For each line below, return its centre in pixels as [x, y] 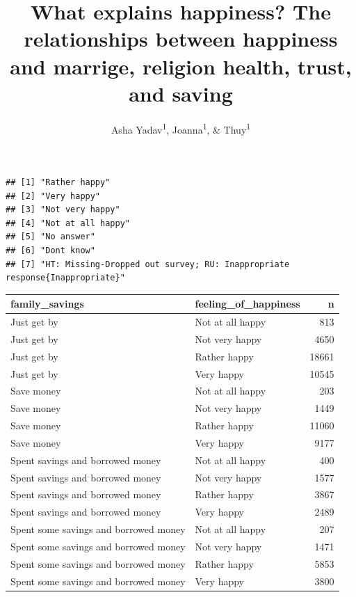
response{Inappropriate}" [65, 278]
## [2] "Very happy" [53, 196]
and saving [181, 93]
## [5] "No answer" [50, 237]
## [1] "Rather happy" [58, 182]
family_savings [47, 304]
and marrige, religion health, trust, [181, 66]
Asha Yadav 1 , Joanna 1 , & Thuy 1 [181, 128]
